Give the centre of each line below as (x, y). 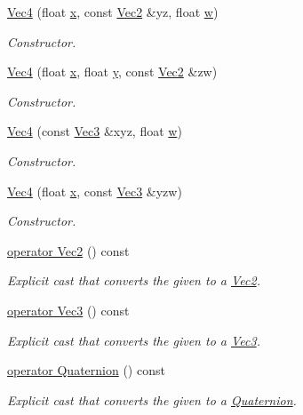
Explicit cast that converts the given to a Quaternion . (152, 399)
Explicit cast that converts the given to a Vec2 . (134, 280)
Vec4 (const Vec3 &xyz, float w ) (95, 131)
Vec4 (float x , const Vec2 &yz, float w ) (113, 12)
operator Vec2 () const (68, 250)
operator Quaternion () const (86, 370)
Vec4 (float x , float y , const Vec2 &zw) (112, 72)
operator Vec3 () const (68, 310)
